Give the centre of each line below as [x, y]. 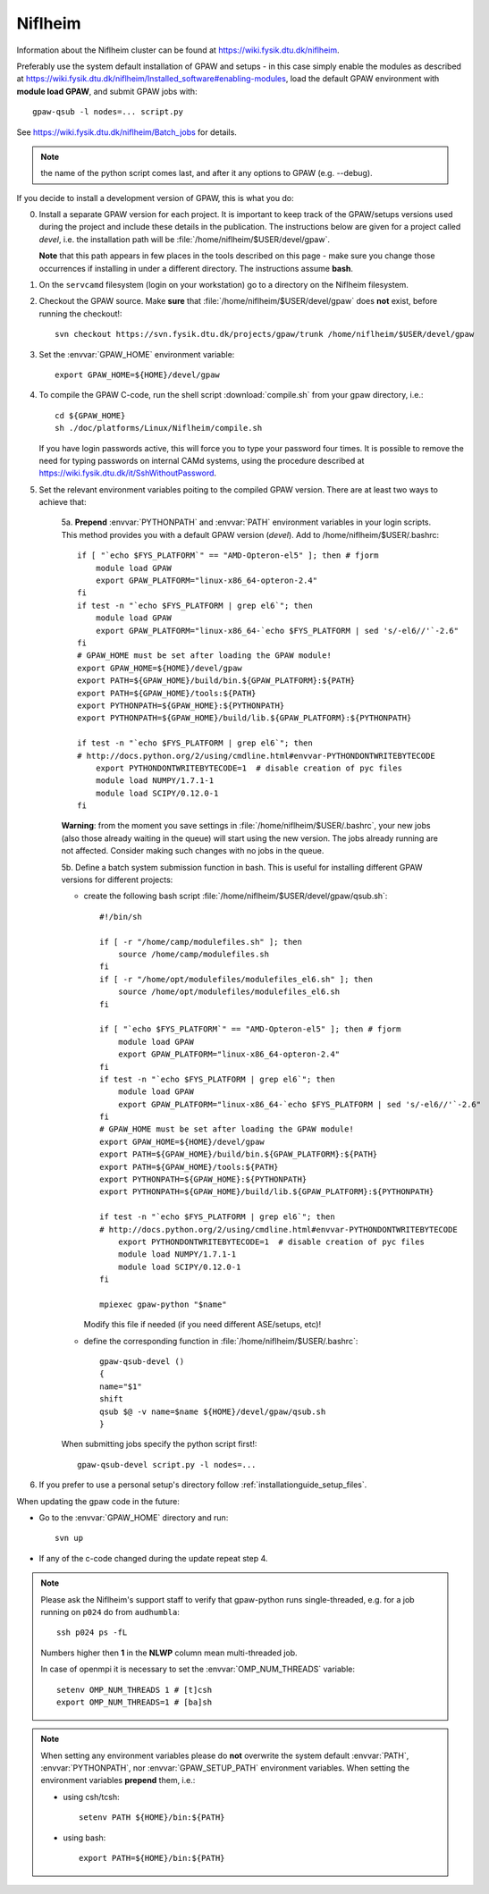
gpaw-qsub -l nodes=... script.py [108, 112]
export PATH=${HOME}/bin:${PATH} [152, 1858]
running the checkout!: [80, 314]
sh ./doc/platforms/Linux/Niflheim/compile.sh [159, 428]
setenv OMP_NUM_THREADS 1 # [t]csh [135, 1690]
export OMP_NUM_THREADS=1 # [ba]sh [135, 1702]
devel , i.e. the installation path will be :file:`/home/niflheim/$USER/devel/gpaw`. [185, 239]
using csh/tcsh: [91, 1797]
